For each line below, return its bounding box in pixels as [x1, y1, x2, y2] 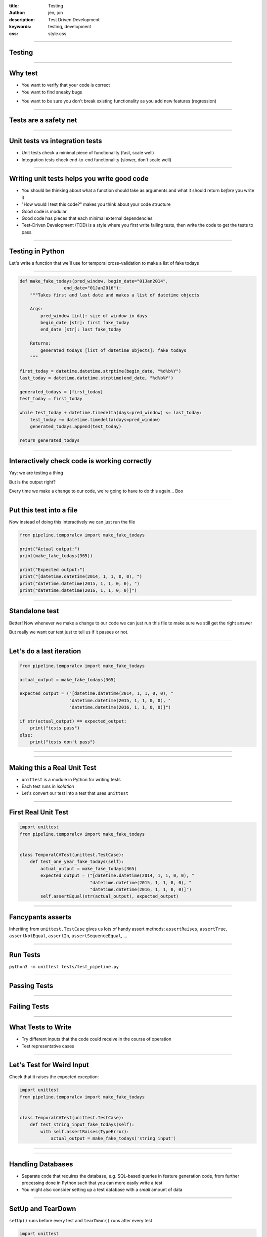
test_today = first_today [19, 396, 83, 402]
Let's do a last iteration [9, 647, 81, 655]
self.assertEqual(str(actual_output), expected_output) [40, 894, 179, 899]
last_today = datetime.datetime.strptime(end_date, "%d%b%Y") [19, 375, 174, 381]
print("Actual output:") [19, 546, 80, 552]
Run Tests [9, 951, 41, 959]
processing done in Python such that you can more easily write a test [21, 1180, 163, 1186]
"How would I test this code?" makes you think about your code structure [21, 201, 171, 207]
